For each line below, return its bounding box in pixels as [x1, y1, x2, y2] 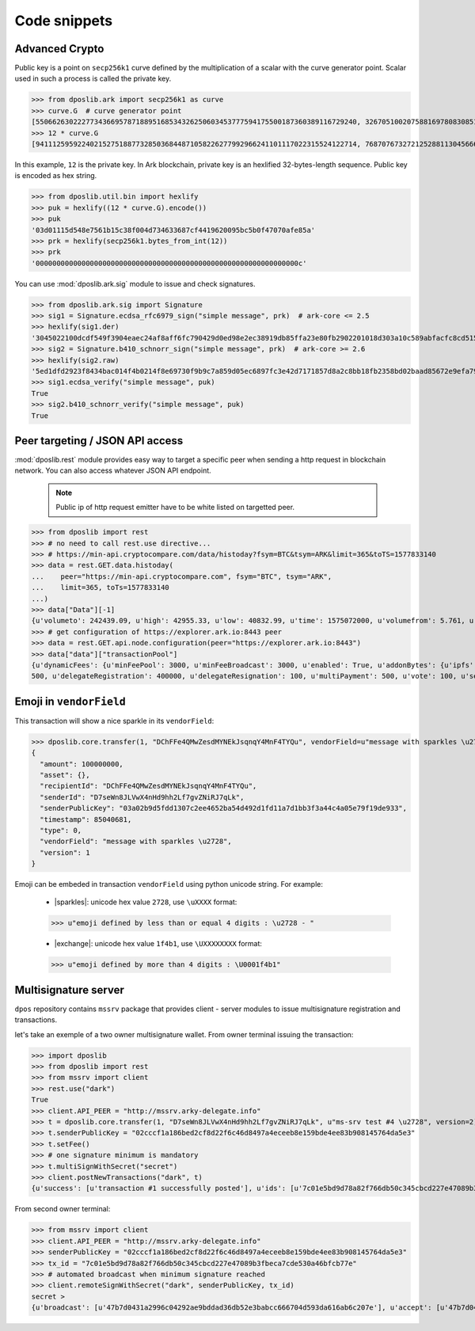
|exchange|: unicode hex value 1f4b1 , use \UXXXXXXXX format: [54, 939, 263, 949]
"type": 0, [40, 826, 82, 835]
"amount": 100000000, [40, 759, 124, 768]
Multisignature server [14, 983, 124, 997]
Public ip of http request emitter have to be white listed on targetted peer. [55, 503, 295, 512]
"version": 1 [40, 848, 90, 857]
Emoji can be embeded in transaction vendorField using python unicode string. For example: [14, 880, 324, 889]
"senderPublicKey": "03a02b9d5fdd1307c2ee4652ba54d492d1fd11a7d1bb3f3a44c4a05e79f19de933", [40, 804, 408, 813]
